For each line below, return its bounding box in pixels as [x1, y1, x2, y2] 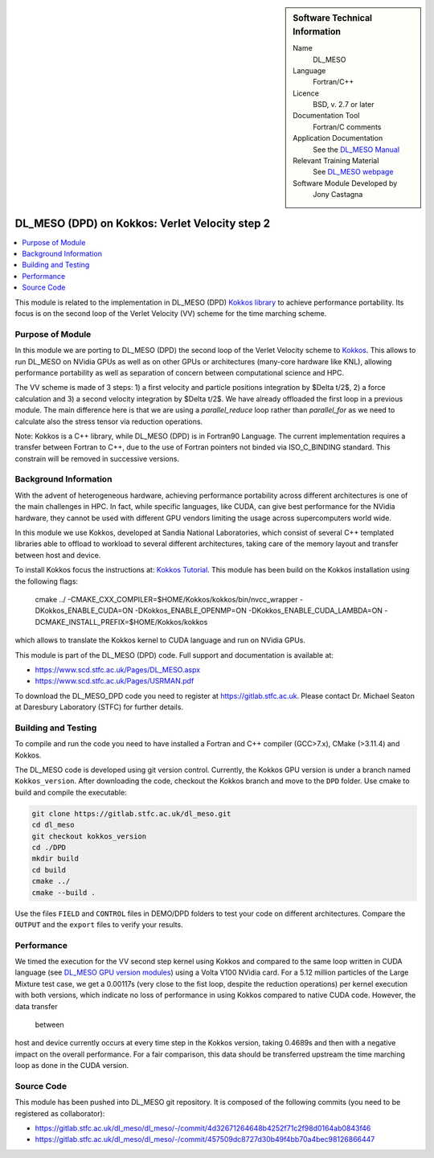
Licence [293, 88, 319, 98]
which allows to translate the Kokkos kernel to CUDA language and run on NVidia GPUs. [14, 635, 305, 645]
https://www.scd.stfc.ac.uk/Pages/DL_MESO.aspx [35, 664, 201, 675]
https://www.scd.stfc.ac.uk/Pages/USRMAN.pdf [35, 676, 194, 686]
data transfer [14, 1001, 58, 1011]
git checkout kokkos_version [31, 832, 147, 840]
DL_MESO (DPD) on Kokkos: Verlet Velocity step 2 [14, 216, 271, 230]
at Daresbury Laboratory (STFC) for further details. [14, 702, 184, 712]
